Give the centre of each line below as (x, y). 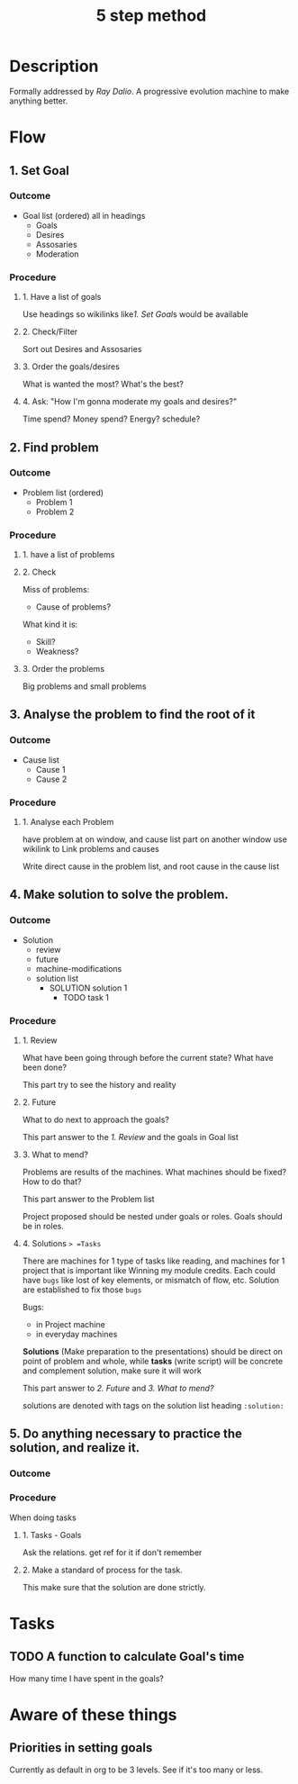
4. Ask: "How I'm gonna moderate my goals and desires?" (130, 402)
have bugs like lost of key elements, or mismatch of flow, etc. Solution (151, 1281)
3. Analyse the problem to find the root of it (132, 715)
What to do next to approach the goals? (95, 1120)
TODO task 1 (86, 997)
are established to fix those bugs (82, 1290)
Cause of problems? (73, 607)
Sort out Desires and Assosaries (82, 349)
